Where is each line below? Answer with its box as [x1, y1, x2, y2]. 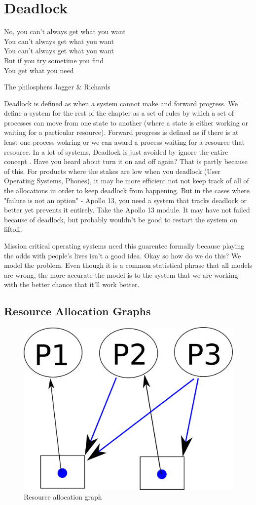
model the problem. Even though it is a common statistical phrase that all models [4, 260, 253, 270]
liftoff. [4, 224, 22, 234]
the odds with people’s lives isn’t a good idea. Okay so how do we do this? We [4, 250, 241, 260]
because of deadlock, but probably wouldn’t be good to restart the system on [4, 214, 237, 224]
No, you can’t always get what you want [4, 26, 126, 37]
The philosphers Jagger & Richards [4, 82, 110, 92]
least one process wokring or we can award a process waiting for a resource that [4, 137, 245, 147]
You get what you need [4, 65, 74, 75]
